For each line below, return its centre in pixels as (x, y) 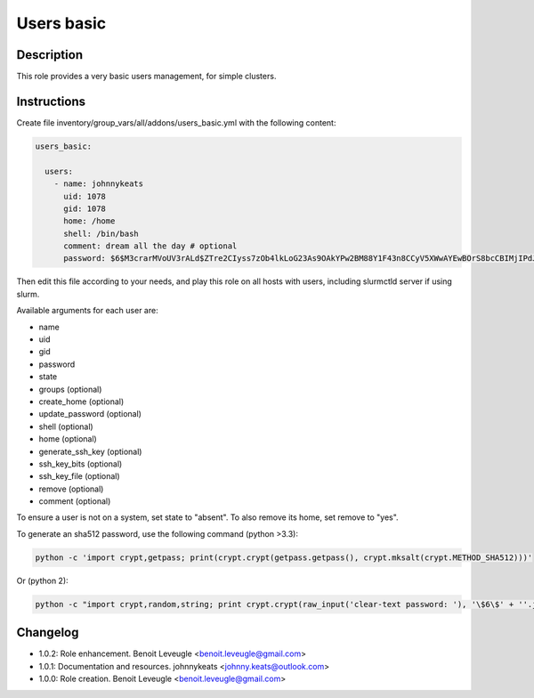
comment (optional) (75, 501)
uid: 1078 (85, 196)
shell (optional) (66, 426)
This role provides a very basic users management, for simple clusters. (146, 77)
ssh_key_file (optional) (79, 476)
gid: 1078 (85, 208)
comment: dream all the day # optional (150, 246)
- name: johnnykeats (99, 184)
